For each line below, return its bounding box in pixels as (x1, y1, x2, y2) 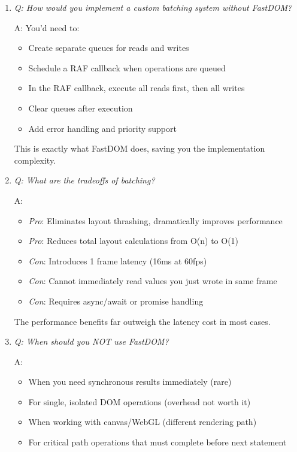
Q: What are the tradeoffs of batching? (14, 174, 155, 186)
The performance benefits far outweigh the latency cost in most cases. (14, 315, 271, 327)
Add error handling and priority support (28, 122, 177, 134)
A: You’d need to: (14, 21, 80, 34)
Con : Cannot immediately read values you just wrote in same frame (28, 275, 277, 287)
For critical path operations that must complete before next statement (28, 436, 287, 448)
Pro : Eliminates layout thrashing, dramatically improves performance (28, 214, 283, 227)
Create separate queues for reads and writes (28, 41, 189, 54)
